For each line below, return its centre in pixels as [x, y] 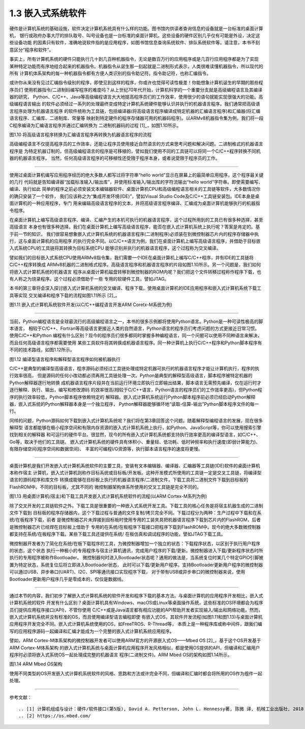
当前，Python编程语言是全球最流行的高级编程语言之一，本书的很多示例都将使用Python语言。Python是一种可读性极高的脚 [136, 321]
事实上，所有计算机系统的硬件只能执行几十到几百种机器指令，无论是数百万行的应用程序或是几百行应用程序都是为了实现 [134, 59]
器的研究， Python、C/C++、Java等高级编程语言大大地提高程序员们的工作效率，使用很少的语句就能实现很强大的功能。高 [136, 97]
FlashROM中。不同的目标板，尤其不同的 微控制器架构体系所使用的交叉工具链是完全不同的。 [105, 487]
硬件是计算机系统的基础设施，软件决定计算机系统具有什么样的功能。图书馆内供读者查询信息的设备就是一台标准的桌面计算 [136, 28]
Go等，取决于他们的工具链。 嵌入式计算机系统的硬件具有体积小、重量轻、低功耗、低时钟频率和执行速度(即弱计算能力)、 [135, 442]
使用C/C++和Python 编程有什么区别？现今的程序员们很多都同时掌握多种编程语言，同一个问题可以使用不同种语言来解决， [136, 336]
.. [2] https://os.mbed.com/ [55, 716]
